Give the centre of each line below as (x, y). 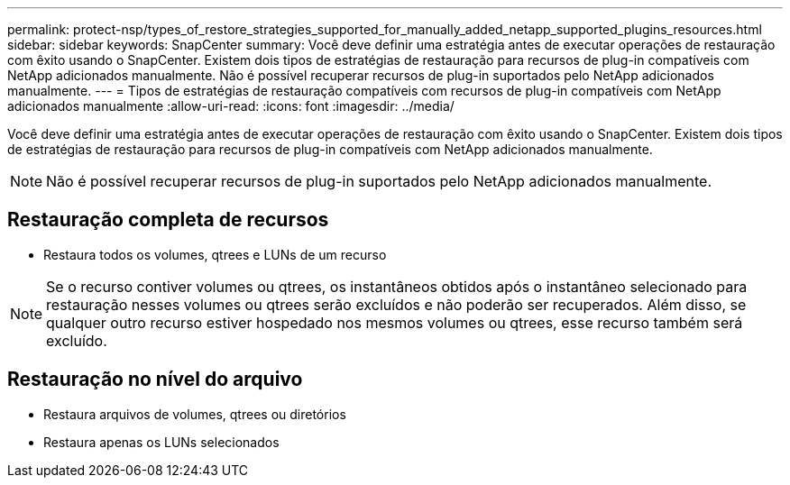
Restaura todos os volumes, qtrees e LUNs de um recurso (215, 254)
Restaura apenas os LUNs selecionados (161, 442)
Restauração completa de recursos (168, 220)
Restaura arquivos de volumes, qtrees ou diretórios (195, 414)
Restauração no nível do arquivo (155, 380)
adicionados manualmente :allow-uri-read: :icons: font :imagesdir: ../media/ (231, 106)
